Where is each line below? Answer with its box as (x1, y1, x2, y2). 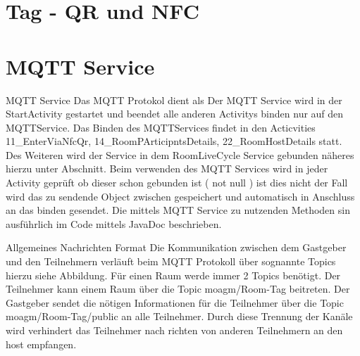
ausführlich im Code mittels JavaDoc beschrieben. (6, 216, 222, 231)
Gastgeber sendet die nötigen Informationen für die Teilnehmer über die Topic (6, 295, 344, 310)
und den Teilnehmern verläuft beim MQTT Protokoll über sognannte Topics (6, 254, 336, 269)
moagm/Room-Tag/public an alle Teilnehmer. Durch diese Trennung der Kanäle (6, 309, 353, 324)
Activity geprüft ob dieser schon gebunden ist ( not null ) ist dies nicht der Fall (6, 175, 348, 190)
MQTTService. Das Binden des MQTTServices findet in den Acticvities (6, 120, 316, 134)
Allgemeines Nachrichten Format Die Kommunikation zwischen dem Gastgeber (6, 240, 347, 255)
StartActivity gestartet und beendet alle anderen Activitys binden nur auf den (6, 106, 344, 121)
